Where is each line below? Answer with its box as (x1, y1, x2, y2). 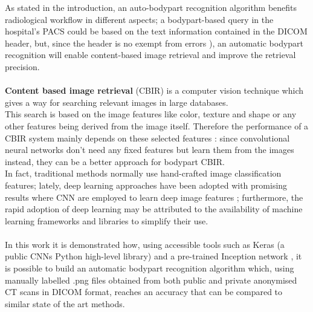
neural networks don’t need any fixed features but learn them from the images (5, 143, 294, 156)
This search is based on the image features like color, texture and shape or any (5, 108, 297, 120)
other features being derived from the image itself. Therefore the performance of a (5, 119, 309, 132)
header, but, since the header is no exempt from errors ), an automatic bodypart (5, 36, 304, 49)
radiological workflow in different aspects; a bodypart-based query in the (5, 13, 274, 25)
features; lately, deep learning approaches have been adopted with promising (5, 178, 288, 191)
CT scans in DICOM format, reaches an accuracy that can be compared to (5, 285, 283, 298)
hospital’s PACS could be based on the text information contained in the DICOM (5, 25, 308, 37)
